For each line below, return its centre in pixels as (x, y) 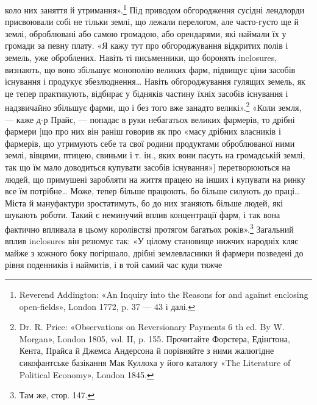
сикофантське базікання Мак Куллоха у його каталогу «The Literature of (155, 362)
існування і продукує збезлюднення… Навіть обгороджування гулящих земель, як (155, 81)
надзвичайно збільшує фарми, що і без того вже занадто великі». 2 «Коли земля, (153, 107)
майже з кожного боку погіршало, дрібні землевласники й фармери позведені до (154, 252)
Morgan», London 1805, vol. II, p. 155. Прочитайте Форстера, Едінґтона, (155, 338)
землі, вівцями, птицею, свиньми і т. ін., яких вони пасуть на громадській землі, (155, 155)
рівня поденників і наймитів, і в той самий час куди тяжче (114, 265)
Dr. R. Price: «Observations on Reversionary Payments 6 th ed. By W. (152, 327)
